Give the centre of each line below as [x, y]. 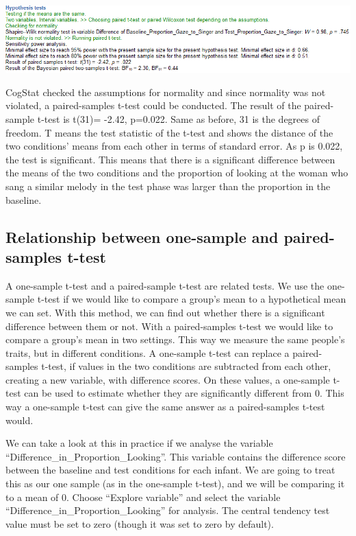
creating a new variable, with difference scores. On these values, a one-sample [168, 379]
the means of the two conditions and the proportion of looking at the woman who [177, 173]
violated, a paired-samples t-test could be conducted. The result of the [153, 105]
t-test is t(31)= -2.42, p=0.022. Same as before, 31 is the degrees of [178, 118]
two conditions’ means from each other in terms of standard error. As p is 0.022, [174, 146]
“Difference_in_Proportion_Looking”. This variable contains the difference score [176, 456]
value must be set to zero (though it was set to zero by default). [140, 523]
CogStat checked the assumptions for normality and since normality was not [166, 92]
